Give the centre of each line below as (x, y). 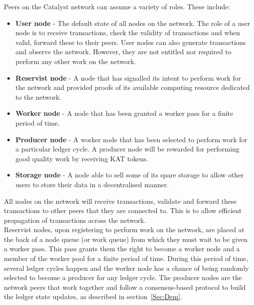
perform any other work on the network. (76, 61)
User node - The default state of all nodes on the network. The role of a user (133, 23)
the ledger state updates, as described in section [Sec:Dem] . (93, 296)
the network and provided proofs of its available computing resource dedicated (133, 87)
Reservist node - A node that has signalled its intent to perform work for (128, 77)
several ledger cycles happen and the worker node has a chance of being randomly (127, 268)
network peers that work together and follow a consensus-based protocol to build (125, 287)
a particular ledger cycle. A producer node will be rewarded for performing (127, 149)
